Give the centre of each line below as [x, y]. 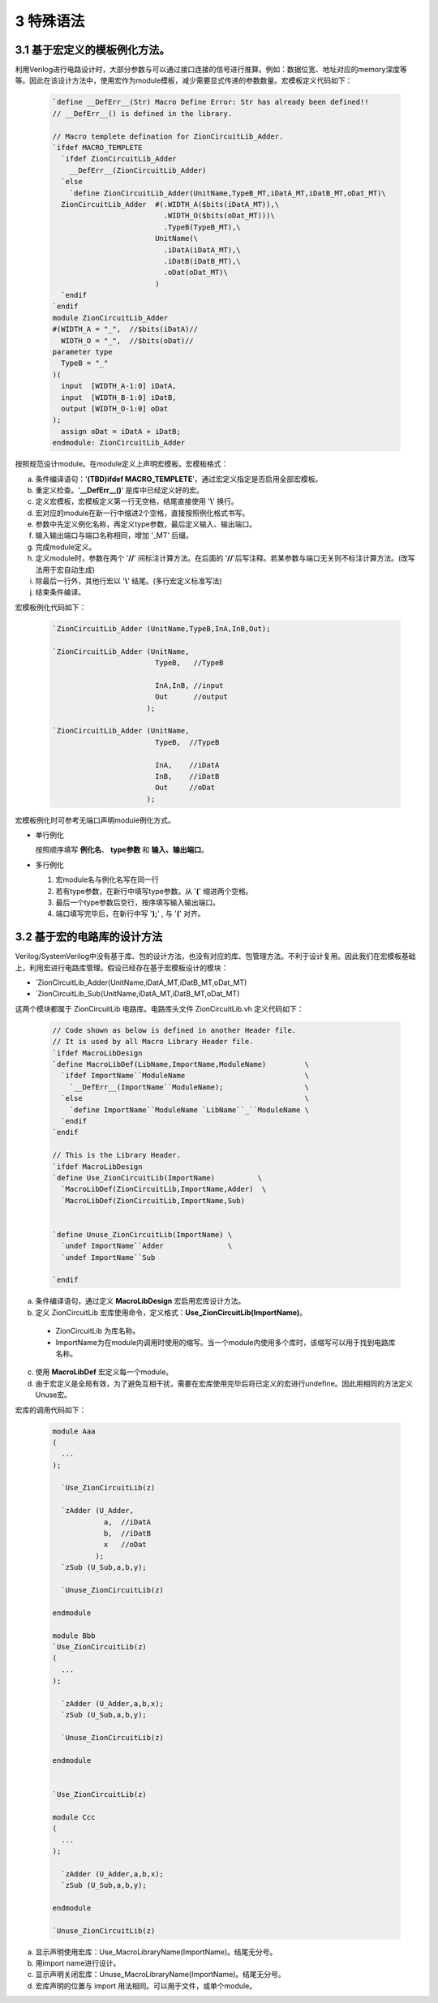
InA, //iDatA [187, 765]
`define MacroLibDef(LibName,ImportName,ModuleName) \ [181, 1064]
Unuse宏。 [54, 1395]
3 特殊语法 [50, 21]
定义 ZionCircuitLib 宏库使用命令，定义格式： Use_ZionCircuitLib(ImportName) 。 [171, 1312]
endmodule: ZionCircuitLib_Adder [119, 443]
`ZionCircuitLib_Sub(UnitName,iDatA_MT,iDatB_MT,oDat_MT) [137, 994]
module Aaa [74, 1431]
